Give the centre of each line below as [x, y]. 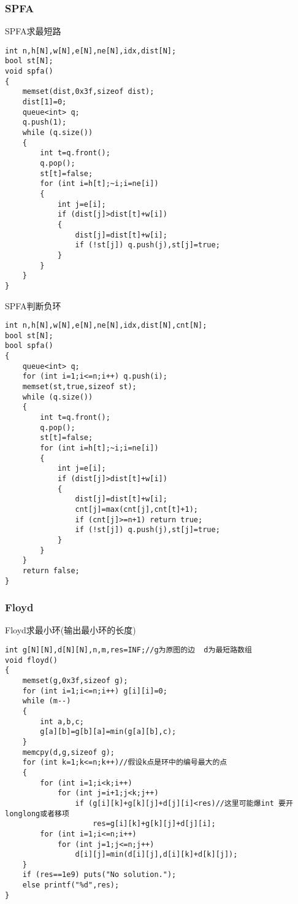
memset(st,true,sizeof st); [79, 387]
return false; [51, 570]
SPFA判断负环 [33, 305]
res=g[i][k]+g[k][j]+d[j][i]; [154, 824]
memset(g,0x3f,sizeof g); [75, 681]
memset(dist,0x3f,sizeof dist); [88, 92]
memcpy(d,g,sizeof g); [68, 752]
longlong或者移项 [37, 813]
